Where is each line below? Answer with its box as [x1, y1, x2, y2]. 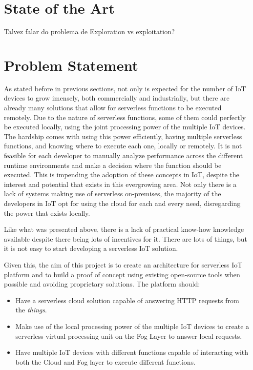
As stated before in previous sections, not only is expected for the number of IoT [4, 83, 246, 93]
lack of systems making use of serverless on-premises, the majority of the [4, 188, 221, 199]
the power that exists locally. [4, 207, 90, 218]
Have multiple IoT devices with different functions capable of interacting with [15, 347, 249, 357]
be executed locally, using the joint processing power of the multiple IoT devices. [4, 122, 246, 132]
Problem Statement [4, 55, 138, 75]
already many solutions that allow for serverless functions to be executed [4, 103, 222, 113]
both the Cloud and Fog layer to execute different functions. [15, 356, 196, 367]
